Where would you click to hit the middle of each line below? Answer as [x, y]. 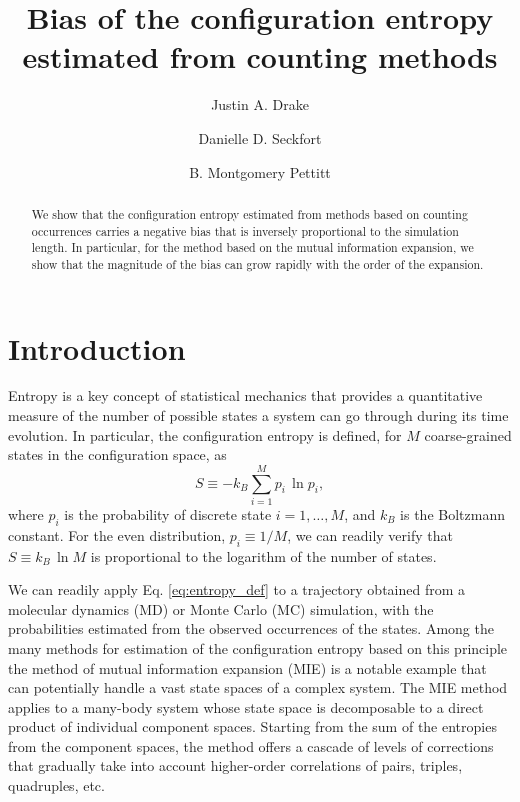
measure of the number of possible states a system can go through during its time [258, 415]
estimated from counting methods [260, 56]
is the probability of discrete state [168, 513]
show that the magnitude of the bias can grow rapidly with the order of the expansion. [257, 263]
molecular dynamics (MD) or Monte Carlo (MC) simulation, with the [221, 608]
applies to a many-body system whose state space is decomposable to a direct [246, 706]
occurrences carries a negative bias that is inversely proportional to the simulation [245, 230]
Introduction [97, 347]
